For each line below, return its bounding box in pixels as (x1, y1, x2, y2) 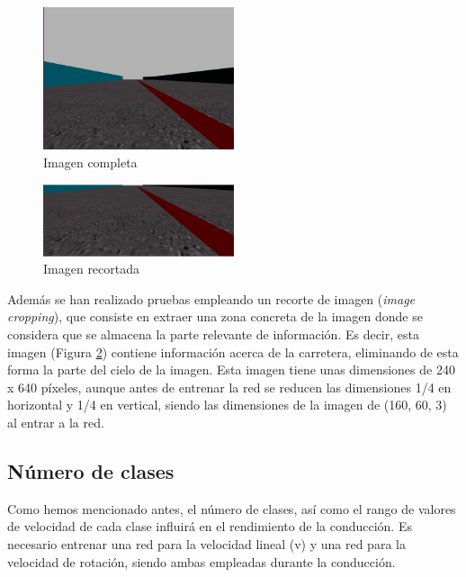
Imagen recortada (43, 259, 140, 278)
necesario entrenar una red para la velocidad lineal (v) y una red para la (7, 535, 406, 553)
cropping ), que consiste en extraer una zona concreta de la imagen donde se (7, 307, 423, 326)
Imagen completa (43, 152, 138, 171)
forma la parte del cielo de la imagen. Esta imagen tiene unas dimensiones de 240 (7, 360, 455, 379)
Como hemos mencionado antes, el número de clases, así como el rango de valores (7, 499, 456, 518)
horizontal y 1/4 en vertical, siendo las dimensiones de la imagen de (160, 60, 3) (7, 395, 447, 414)
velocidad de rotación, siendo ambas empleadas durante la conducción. (7, 552, 396, 571)
